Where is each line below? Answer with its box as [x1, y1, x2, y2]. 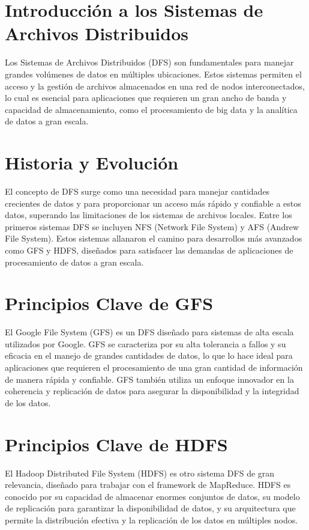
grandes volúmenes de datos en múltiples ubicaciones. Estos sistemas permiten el [5, 67, 302, 80]
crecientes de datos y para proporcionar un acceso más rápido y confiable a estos [5, 196, 301, 209]
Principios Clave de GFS [5, 291, 214, 315]
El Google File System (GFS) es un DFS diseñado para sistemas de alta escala [5, 326, 294, 338]
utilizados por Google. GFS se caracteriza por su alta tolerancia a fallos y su [5, 337, 286, 350]
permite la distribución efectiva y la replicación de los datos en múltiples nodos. [5, 513, 298, 526]
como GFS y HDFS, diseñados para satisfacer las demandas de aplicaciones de [5, 243, 293, 256]
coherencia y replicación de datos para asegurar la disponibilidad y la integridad [5, 385, 299, 397]
